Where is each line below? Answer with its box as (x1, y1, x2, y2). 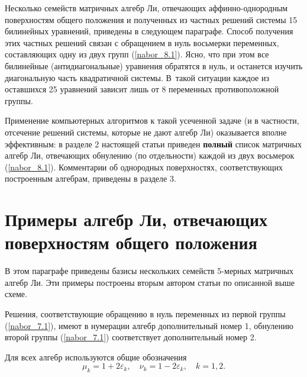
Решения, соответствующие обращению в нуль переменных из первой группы (5, 308, 286, 320)
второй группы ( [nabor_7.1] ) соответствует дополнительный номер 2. (5, 331, 257, 343)
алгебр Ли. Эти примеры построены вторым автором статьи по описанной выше (5, 276, 295, 288)
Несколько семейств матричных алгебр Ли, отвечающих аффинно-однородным (5, 2, 288, 14)
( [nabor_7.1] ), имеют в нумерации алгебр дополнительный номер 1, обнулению (5, 319, 293, 331)
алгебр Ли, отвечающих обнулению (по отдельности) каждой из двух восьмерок (5, 149, 295, 162)
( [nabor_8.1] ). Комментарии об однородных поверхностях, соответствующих (5, 160, 283, 173)
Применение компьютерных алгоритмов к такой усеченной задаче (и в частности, (5, 114, 299, 127)
